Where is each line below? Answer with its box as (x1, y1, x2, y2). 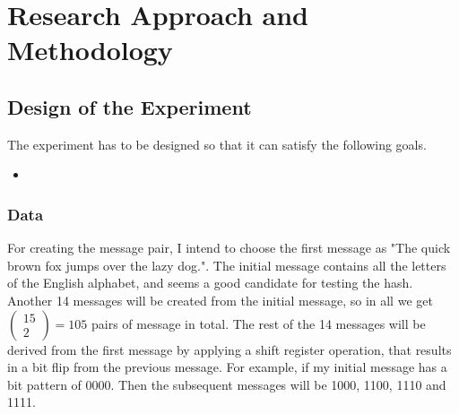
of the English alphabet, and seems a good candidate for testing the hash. (7, 273, 413, 292)
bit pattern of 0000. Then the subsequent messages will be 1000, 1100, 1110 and (7, 375, 446, 393)
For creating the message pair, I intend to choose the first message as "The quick (7, 238, 451, 257)
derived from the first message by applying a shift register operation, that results (7, 340, 452, 358)
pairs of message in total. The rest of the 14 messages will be (91, 314, 426, 332)
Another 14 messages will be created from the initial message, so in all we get (7, 290, 433, 309)
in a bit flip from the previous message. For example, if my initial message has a (7, 358, 447, 376)
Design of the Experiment (7, 92, 252, 120)
